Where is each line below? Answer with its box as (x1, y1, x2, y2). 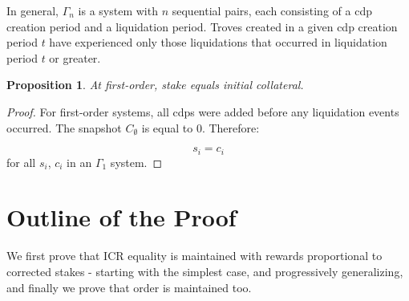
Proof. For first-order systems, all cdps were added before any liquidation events (6, 103, 399, 120)
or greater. (49, 49, 101, 66)
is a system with (78, 2, 158, 18)
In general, (6, 2, 59, 18)
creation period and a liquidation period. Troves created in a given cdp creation (6, 18, 398, 35)
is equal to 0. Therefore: (141, 119, 260, 136)
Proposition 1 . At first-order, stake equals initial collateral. (6, 76, 304, 93)
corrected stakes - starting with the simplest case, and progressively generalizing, (6, 262, 403, 279)
